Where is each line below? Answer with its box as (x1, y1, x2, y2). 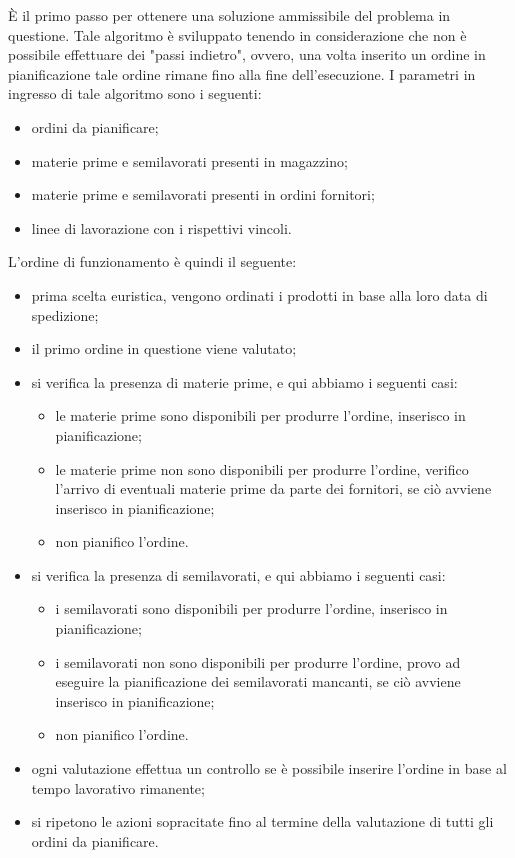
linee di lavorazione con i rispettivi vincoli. (31, 217, 292, 238)
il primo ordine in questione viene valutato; (31, 338, 297, 359)
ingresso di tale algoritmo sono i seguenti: (8, 83, 262, 104)
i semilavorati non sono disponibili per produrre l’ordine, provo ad (55, 651, 461, 672)
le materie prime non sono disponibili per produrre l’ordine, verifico (55, 458, 469, 479)
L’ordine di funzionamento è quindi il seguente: (8, 251, 297, 272)
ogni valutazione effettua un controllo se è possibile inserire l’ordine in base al (31, 758, 507, 779)
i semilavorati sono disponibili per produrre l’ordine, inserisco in (55, 598, 448, 619)
